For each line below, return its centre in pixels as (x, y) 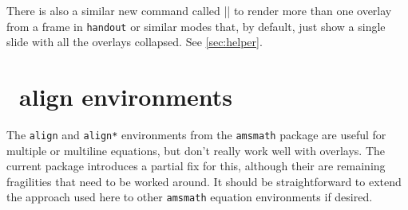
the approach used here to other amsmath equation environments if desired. (190, 197)
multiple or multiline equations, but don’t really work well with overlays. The (196, 150)
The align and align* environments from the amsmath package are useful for (196, 134)
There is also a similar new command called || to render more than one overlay (199, 10)
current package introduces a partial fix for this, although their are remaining (196, 166)
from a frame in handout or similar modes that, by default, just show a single (196, 26)
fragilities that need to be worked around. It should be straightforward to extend (204, 181)
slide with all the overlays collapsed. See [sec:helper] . (135, 42)
